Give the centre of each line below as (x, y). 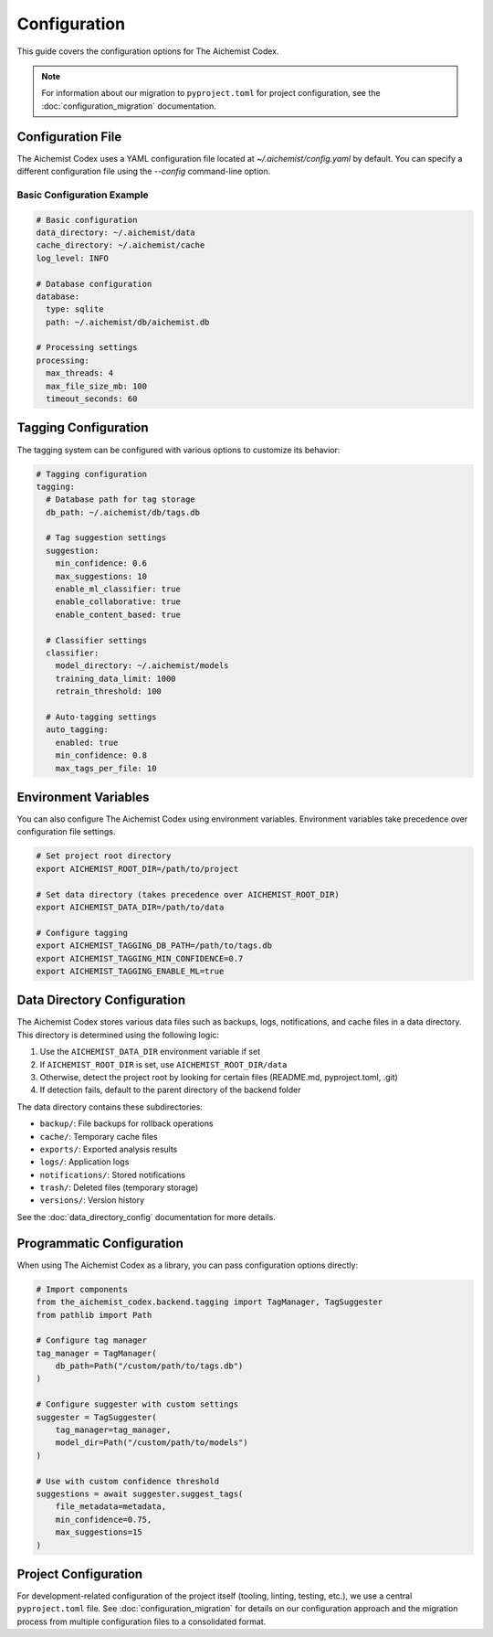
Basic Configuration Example (83, 195)
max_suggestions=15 (99, 1532)
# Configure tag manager (92, 1340)
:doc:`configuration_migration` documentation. (129, 106)
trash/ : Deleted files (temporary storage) (119, 1187)
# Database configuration (94, 284)
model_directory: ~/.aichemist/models (142, 666)
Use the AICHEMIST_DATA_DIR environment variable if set (150, 1052)
